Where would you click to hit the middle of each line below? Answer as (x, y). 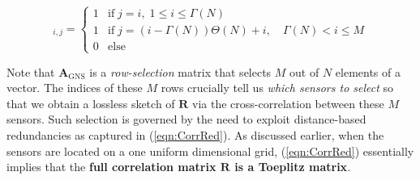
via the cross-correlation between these (288, 103)
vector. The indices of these (75, 88)
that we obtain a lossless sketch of (91, 103)
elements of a (368, 71)
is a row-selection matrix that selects (180, 71)
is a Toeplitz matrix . (293, 167)
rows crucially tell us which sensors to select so (277, 88)
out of (304, 71)
